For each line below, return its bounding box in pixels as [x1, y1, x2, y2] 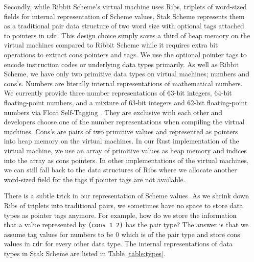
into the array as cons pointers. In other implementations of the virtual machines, [4, 155, 249, 165]
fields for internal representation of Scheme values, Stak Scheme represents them [4, 11, 245, 21]
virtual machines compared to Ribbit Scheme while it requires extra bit [4, 40, 218, 50]
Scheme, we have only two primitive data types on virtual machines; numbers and [4, 69, 250, 79]
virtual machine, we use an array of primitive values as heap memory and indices [4, 145, 247, 155]
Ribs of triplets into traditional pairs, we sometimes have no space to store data [4, 200, 243, 210]
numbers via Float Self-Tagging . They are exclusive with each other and [4, 107, 223, 117]
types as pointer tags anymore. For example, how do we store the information [4, 210, 237, 220]
